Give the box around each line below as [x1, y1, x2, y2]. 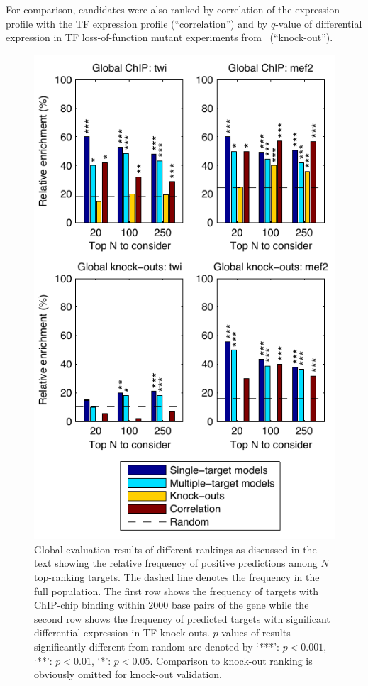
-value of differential [275, 16, 362, 31]
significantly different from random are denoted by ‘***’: [34, 639, 279, 654]
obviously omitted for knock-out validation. [34, 667, 222, 682]
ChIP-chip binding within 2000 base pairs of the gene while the [34, 597, 309, 612]
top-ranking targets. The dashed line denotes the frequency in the [34, 570, 320, 585]
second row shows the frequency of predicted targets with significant [34, 611, 330, 626]
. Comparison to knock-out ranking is [150, 653, 313, 668]
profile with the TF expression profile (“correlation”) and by [6, 16, 268, 31]
